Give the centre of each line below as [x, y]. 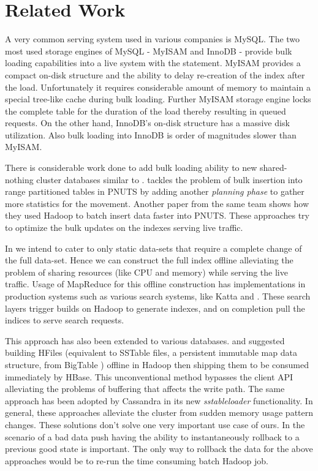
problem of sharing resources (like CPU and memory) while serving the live [146, 272]
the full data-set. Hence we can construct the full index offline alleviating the [149, 260]
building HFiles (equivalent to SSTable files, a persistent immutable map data [151, 352]
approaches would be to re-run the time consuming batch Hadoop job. [137, 460]
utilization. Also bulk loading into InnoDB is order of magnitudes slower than [151, 134]
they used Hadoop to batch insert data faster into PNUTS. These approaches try [157, 215]
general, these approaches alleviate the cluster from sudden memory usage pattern [159, 413]
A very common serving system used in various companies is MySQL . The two [153, 39]
